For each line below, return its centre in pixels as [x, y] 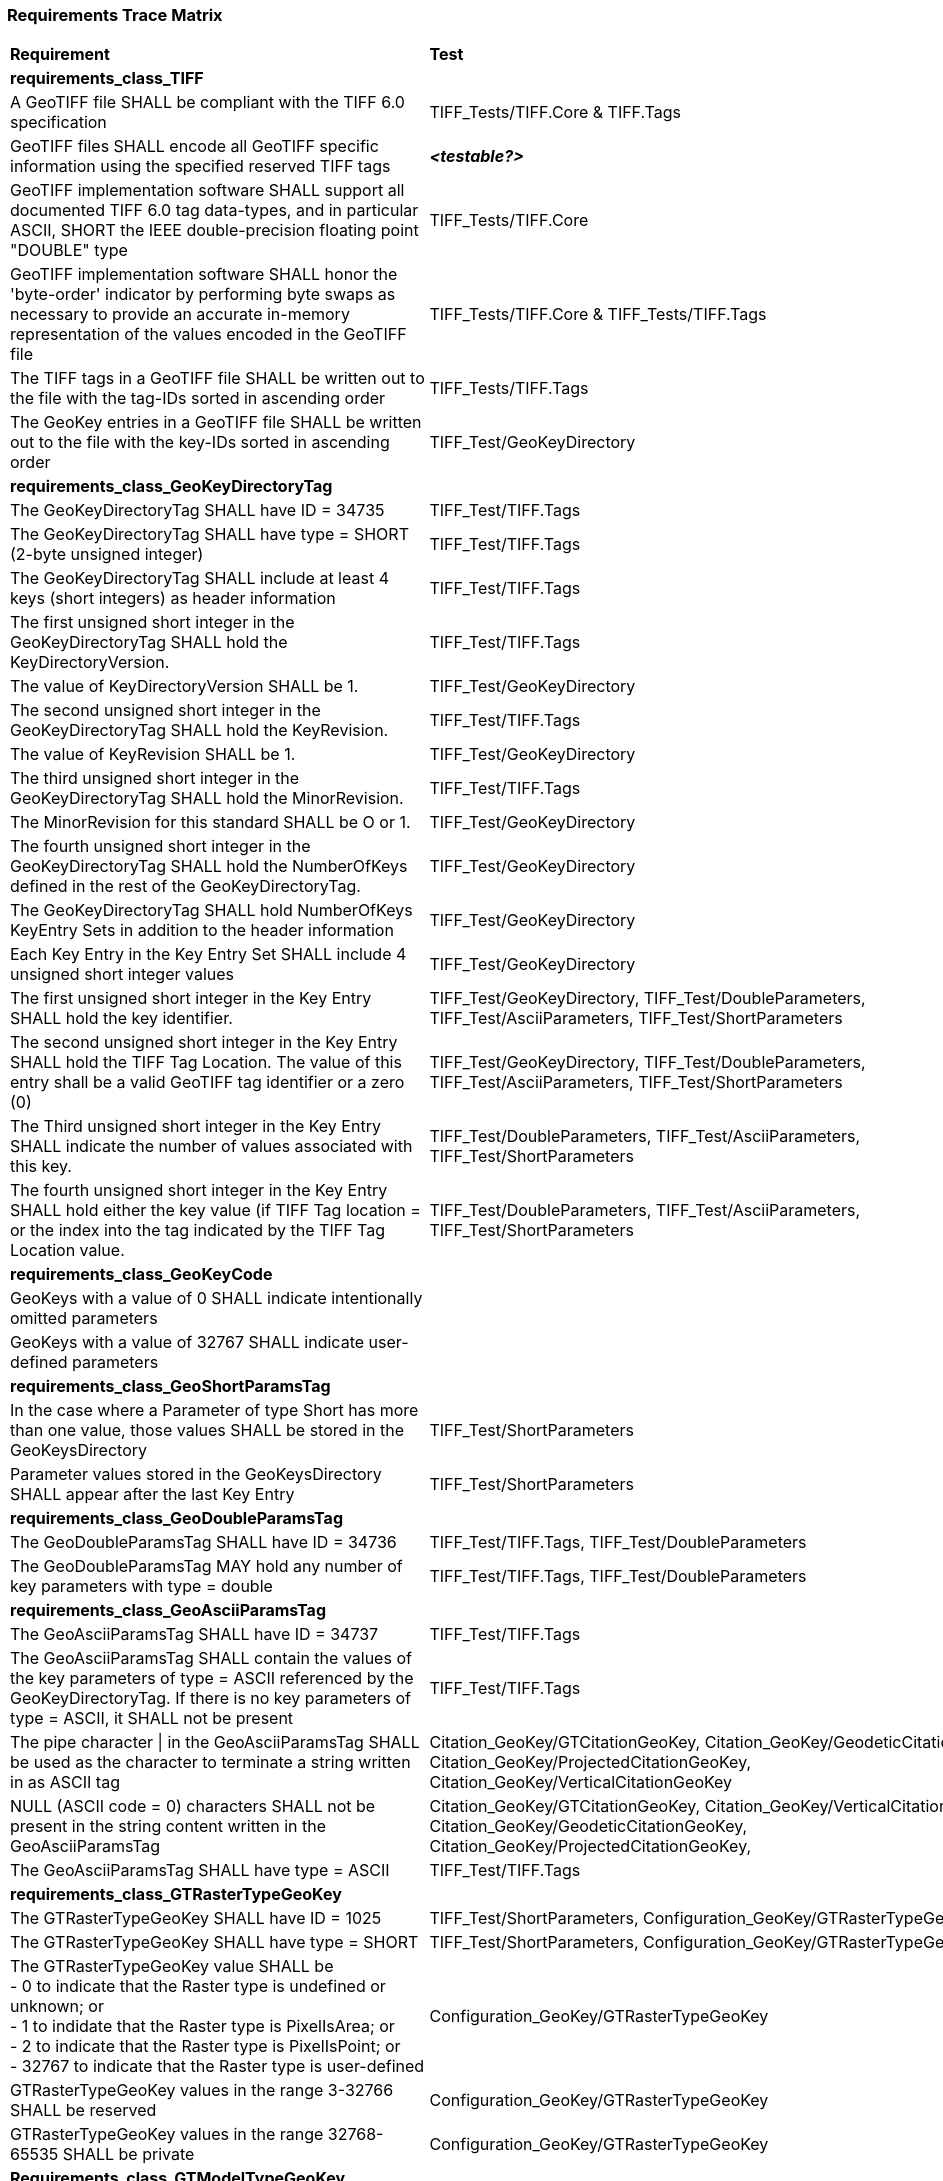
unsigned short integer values [122, 974]
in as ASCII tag [65, 1782]
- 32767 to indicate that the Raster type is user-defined [217, 2066]
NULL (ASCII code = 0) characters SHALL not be [193, 1806]
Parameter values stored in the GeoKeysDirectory [196, 1474]
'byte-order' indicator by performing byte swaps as [203, 294]
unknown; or [57, 2006]
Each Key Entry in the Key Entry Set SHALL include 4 [208, 954]
